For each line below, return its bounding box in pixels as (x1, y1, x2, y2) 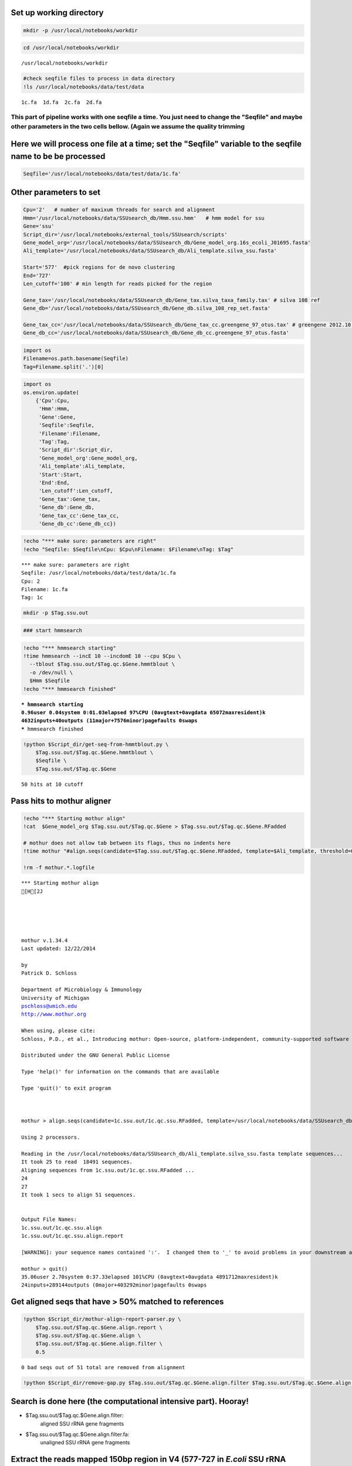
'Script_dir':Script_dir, (38, 446, 114, 453)
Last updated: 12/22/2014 (21, 945, 96, 952)
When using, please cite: (21, 1027, 96, 1034)
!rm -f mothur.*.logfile (23, 864, 95, 871)
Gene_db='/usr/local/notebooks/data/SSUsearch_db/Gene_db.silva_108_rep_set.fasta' (23, 305, 271, 312)
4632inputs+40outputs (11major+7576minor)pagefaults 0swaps (21, 717, 198, 724)
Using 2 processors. (21, 1134, 80, 1141)
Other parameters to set (11, 188, 101, 198)
